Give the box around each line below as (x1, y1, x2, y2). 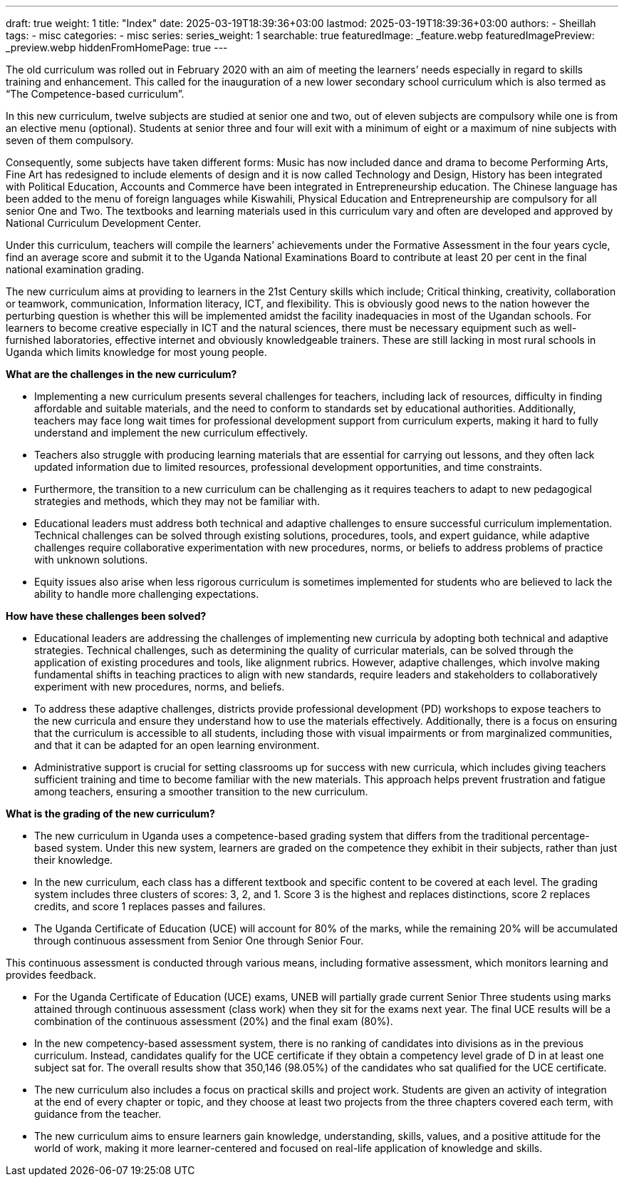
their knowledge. (34, 854, 113, 866)
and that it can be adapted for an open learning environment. (34, 739, 320, 751)
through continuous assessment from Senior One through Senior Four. (34, 934, 364, 947)
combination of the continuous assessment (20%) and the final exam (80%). (34, 1015, 393, 1027)
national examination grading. (6, 263, 145, 275)
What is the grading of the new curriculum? (6, 807, 215, 820)
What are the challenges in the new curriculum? (6, 368, 237, 380)
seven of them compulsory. (6, 134, 134, 146)
